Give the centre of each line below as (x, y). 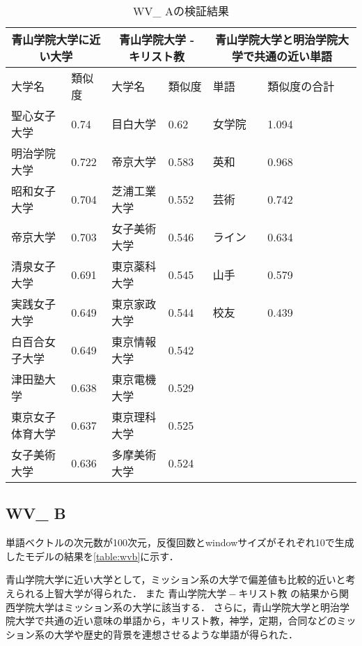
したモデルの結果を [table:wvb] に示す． (92, 556)
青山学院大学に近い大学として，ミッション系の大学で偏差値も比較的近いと (176, 579)
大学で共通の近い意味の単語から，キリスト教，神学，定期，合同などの (176, 621)
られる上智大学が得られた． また (90, 593)
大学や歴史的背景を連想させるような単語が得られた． (176, 634)
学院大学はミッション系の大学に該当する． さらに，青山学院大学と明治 (177, 607)
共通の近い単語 (293, 56)
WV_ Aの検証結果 (181, 11)
